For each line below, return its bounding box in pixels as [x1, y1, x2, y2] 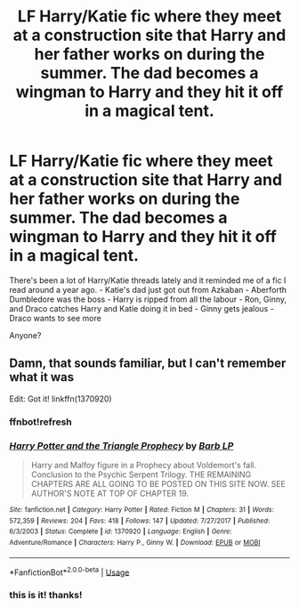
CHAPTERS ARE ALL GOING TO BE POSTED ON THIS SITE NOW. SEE [30, 478, 287, 489]
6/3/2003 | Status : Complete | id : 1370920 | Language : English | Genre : [9, 527, 233, 536]
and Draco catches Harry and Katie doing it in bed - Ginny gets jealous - [9, 303, 274, 313]
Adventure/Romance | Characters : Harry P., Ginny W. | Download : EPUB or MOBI [9, 538, 261, 547]
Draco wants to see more [9, 312, 102, 323]
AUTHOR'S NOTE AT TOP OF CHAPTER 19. [30, 488, 190, 499]
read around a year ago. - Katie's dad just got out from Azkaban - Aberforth [9, 284, 287, 295]
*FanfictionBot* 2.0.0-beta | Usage [9, 565, 130, 578]
